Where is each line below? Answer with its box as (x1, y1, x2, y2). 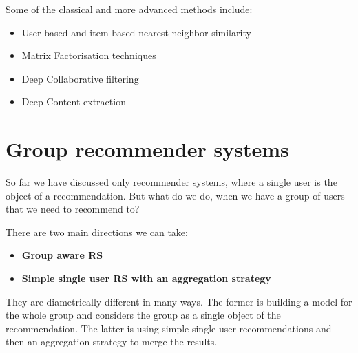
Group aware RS (21, 248, 103, 262)
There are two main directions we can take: (6, 224, 188, 239)
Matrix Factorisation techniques (21, 48, 156, 63)
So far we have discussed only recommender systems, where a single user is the (6, 175, 337, 189)
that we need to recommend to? (6, 202, 140, 216)
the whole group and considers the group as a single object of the (6, 308, 281, 322)
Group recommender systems (6, 135, 289, 163)
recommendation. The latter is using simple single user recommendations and (6, 321, 332, 335)
